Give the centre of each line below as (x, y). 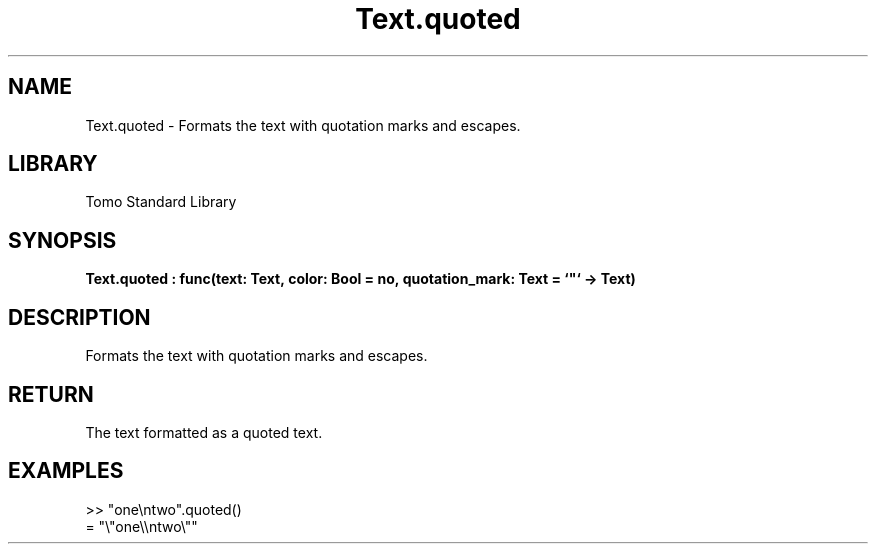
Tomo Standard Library (161, 202)
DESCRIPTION (79, 317)
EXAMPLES (66, 471)
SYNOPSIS (62, 240)
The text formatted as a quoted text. (204, 432)
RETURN (51, 394)
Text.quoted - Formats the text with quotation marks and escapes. (303, 125)
